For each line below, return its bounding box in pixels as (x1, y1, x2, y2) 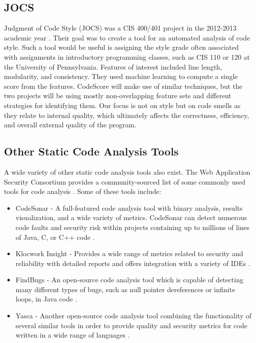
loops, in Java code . (15, 294, 77, 304)
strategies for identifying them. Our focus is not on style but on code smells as (4, 100, 241, 110)
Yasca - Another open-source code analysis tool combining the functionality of (15, 310, 252, 321)
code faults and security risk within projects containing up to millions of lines (15, 222, 250, 232)
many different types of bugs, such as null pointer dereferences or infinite (15, 284, 235, 294)
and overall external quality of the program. (4, 119, 136, 130)
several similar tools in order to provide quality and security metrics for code (15, 320, 248, 330)
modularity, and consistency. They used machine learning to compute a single (4, 71, 238, 81)
